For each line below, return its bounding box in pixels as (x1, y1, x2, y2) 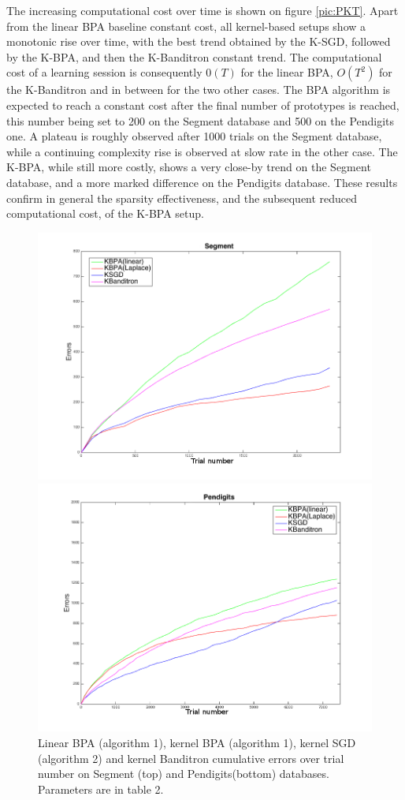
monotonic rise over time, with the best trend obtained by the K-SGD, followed (6, 33, 391, 50)
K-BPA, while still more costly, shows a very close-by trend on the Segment (6, 159, 371, 175)
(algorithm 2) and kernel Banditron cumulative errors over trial (38, 750, 344, 766)
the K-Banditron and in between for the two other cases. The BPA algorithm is (6, 81, 391, 98)
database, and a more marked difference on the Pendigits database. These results (6, 174, 398, 190)
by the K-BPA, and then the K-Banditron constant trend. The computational (6, 48, 382, 65)
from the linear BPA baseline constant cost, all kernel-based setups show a (6, 17, 366, 34)
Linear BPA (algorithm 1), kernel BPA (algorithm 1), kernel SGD (38, 734, 356, 750)
